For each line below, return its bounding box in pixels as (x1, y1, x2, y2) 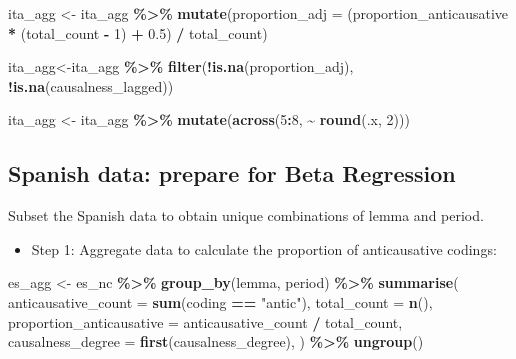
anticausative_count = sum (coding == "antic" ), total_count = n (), (8, 291, 433, 312)
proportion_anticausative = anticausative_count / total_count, (8, 311, 403, 332)
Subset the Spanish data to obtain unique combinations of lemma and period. (8, 205, 484, 226)
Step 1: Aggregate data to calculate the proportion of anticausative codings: (31, 238, 497, 259)
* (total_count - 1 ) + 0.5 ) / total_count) (8, 22, 268, 43)
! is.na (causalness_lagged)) (8, 75, 174, 96)
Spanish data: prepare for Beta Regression (8, 158, 456, 189)
